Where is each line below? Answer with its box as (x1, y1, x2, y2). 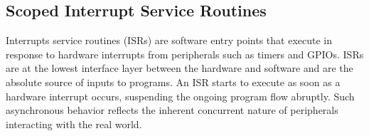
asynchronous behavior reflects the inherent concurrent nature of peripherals (6, 103, 338, 117)
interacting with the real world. (6, 116, 142, 131)
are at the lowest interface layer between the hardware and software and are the (6, 61, 353, 75)
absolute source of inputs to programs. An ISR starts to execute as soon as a (6, 74, 341, 89)
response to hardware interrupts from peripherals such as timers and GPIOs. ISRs (6, 46, 364, 61)
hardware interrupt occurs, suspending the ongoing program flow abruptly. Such (6, 88, 355, 103)
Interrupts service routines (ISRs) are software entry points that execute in (6, 33, 333, 48)
